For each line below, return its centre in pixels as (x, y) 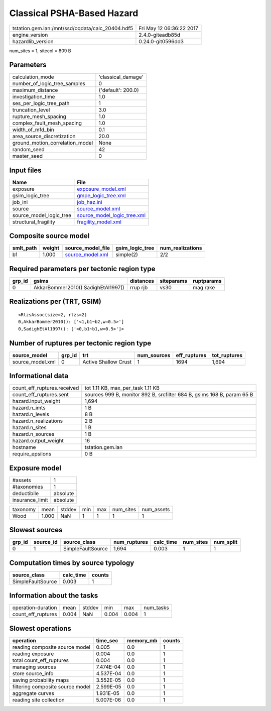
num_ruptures (130, 542)
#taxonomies (28, 487)
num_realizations (181, 248)
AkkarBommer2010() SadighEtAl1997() (79, 287)
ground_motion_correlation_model (53, 143)
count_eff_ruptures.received (46, 388)
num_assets (156, 509)
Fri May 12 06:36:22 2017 (168, 28)
